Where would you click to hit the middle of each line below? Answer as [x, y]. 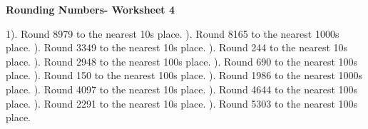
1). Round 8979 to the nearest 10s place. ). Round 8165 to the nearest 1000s [173, 33]
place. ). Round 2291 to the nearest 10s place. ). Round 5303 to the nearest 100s [182, 103]
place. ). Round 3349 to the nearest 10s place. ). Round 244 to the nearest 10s [177, 47]
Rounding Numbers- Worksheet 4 [91, 9]
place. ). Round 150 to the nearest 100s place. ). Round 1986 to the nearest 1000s [184, 75]
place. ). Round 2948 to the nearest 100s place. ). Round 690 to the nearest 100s [182, 61]
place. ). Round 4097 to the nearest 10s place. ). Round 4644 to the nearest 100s [182, 89]
